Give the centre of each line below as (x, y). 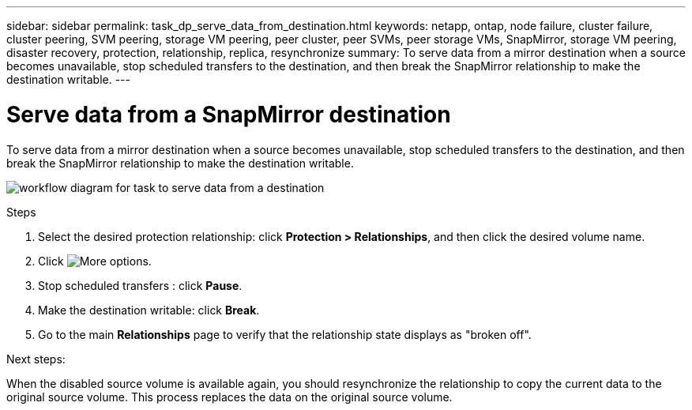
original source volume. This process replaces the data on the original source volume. (229, 397)
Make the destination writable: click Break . (149, 310)
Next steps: (36, 359)
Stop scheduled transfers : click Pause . (140, 285)
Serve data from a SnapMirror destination (229, 114)
